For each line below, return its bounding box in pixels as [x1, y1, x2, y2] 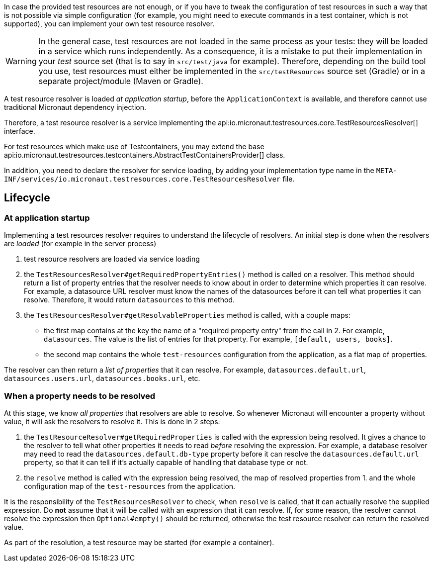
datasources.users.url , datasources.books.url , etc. [4, 374, 200, 383]
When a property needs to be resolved [4, 390, 156, 401]
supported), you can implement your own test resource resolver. [4, 19, 215, 28]
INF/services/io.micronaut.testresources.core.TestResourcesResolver [4, 175, 281, 183]
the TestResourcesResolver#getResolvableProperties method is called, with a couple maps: [24, 311, 350, 320]
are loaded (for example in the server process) [4, 239, 157, 248]
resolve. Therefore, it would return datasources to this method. [24, 295, 235, 304]
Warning [5, 56, 37, 66]
